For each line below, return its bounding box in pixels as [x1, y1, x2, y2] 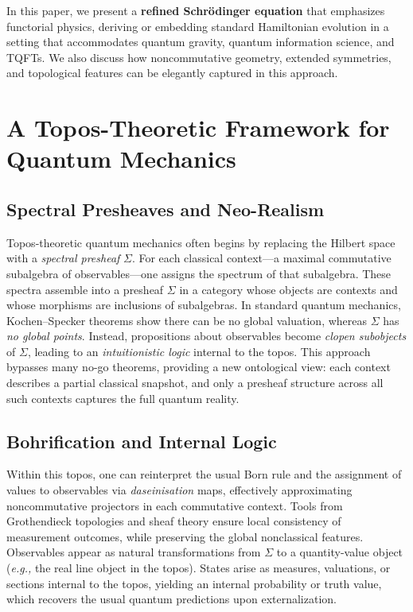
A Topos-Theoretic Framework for [6, 111, 390, 144]
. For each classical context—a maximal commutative [131, 250, 392, 266]
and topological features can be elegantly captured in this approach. [6, 64, 338, 81]
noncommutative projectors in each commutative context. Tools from [6, 497, 343, 513]
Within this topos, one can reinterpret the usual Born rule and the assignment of [6, 466, 402, 482]
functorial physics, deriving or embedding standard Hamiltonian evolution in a [6, 17, 389, 34]
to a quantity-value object [276, 544, 403, 560]
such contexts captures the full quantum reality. [6, 389, 240, 406]
